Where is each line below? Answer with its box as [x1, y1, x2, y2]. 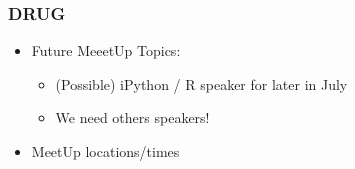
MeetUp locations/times [31, 141, 180, 161]
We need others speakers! [55, 107, 210, 128]
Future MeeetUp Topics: [31, 40, 181, 61]
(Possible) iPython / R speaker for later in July [55, 73, 348, 94]
